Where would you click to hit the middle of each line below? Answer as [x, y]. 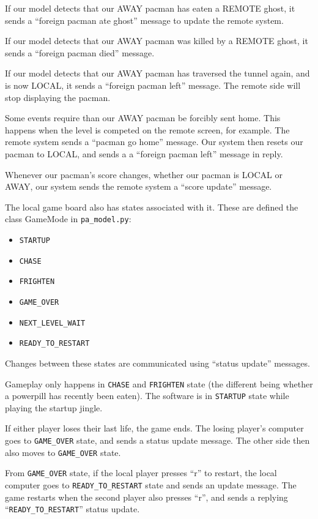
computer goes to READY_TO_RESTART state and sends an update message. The [151, 484]
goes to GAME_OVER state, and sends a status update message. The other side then [157, 440]
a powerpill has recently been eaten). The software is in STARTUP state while [147, 396]
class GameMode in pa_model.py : [68, 219]
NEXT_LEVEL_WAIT [52, 323]
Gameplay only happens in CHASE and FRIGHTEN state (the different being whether [159, 383]
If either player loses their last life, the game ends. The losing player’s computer [154, 428]
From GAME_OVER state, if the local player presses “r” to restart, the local [141, 473]
